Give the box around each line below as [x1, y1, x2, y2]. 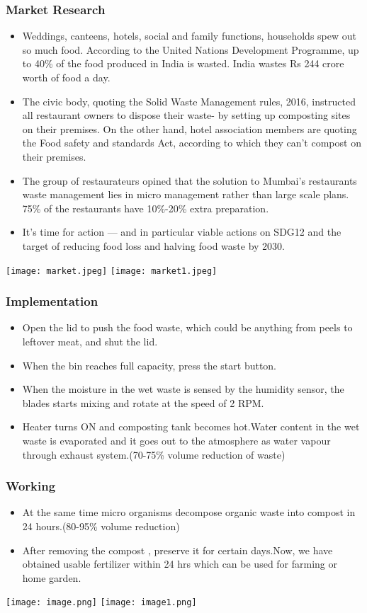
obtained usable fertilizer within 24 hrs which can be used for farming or [22, 556, 338, 571]
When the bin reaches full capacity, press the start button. [22, 357, 277, 372]
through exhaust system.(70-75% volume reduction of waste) [22, 447, 286, 462]
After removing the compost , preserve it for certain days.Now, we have [22, 542, 333, 557]
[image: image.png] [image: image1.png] [6, 597, 197, 608]
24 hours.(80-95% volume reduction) [22, 518, 180, 533]
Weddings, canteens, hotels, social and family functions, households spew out [22, 28, 356, 43]
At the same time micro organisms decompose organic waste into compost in [22, 505, 356, 520]
